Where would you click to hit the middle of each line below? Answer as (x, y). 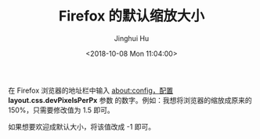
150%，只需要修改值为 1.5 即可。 (61, 110)
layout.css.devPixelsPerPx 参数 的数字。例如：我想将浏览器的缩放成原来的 (130, 100)
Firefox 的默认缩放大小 (132, 16)
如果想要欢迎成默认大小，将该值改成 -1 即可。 (82, 126)
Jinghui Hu (132, 38)
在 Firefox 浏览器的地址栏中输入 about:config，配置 (91, 90)
